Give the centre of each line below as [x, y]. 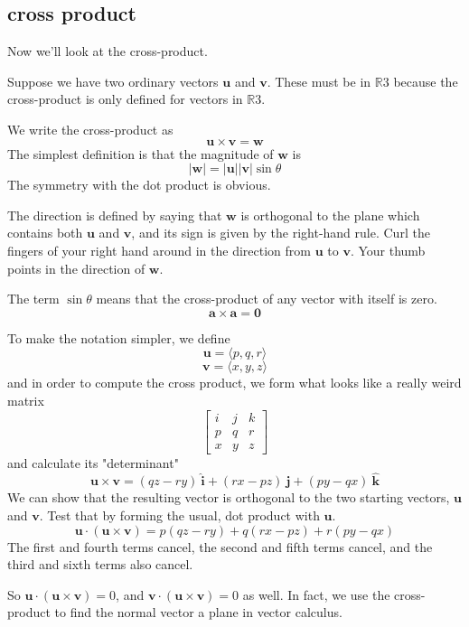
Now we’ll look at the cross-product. [108, 51]
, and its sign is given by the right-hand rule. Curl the [281, 233]
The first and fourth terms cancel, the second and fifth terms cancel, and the [220, 546]
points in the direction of [76, 268]
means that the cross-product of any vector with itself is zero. [267, 299]
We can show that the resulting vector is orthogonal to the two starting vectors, [229, 497]
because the [426, 81]
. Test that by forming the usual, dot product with [179, 515]
